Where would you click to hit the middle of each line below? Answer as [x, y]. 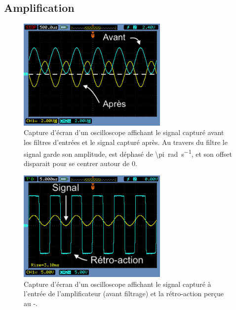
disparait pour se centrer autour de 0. [80, 163]
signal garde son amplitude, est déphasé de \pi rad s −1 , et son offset [128, 153]
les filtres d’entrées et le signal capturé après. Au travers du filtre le [126, 142]
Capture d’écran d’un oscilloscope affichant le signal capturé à [118, 284]
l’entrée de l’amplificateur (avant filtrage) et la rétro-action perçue [124, 293]
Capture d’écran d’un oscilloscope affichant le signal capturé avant [124, 132]
